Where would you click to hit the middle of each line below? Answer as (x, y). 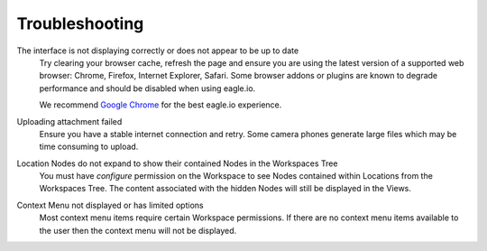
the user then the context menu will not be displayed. (138, 230)
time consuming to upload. (89, 147)
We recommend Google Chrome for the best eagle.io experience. (161, 105)
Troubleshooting (80, 23)
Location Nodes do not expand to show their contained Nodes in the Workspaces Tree (177, 163)
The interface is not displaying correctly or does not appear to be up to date (158, 51)
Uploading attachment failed (69, 121)
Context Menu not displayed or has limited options (110, 205)
